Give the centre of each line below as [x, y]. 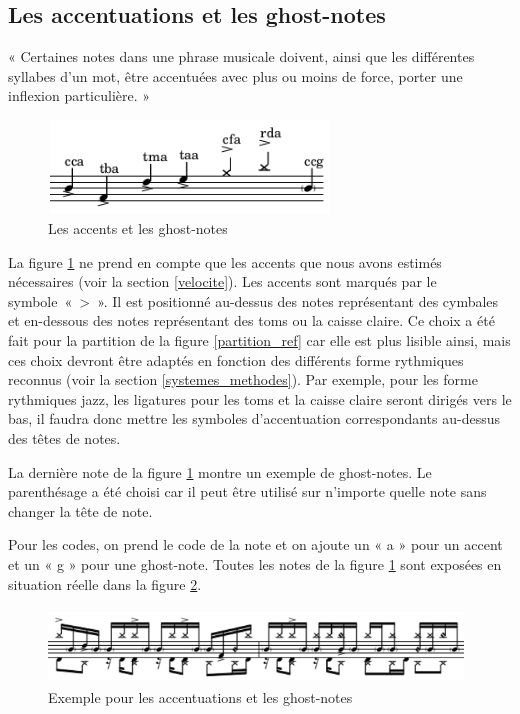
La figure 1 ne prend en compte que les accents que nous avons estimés [225, 261]
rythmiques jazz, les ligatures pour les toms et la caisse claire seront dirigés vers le [260, 398]
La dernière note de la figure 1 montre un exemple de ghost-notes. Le [220, 471]
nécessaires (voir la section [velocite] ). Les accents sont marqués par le [222, 281]
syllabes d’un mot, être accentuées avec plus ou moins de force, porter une [235, 75]
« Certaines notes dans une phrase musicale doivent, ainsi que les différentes [241, 56]
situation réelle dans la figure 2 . [105, 583]
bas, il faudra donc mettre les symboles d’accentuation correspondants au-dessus [254, 418]
